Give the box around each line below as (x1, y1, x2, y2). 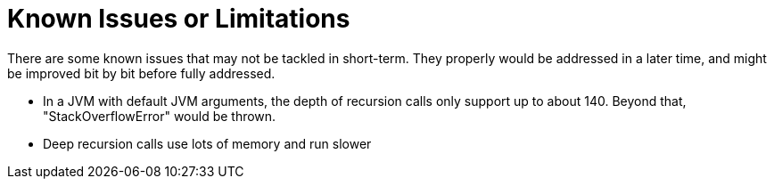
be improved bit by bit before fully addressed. (7, 65, 276, 81)
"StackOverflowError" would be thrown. (43, 108, 276, 124)
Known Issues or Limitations (7, 4, 350, 34)
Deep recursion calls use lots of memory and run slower (43, 135, 372, 151)
